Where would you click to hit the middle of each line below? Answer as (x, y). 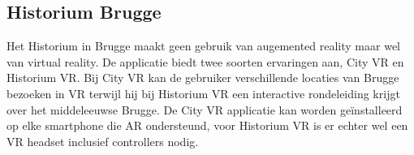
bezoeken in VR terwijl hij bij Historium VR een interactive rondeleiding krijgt (203, 93)
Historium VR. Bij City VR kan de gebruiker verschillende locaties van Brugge (203, 77)
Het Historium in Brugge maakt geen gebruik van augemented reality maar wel (203, 46)
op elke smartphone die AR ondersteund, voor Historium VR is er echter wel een (207, 125)
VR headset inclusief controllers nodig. (103, 141)
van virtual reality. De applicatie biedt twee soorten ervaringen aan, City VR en (205, 61)
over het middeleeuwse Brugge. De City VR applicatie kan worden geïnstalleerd (205, 109)
